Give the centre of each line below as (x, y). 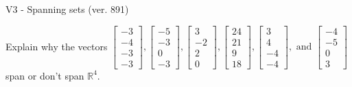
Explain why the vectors (57, 46)
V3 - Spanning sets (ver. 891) (67, 9)
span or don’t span (45, 75)
